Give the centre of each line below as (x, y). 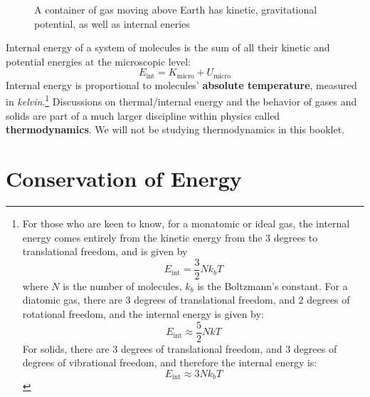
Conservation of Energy (124, 179)
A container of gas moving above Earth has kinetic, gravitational (176, 9)
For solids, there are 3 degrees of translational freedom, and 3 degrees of (180, 348)
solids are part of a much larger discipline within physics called (143, 115)
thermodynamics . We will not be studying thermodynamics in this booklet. (175, 129)
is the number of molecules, (122, 285)
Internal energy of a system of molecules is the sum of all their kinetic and (168, 47)
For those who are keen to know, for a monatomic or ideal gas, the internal (186, 223)
